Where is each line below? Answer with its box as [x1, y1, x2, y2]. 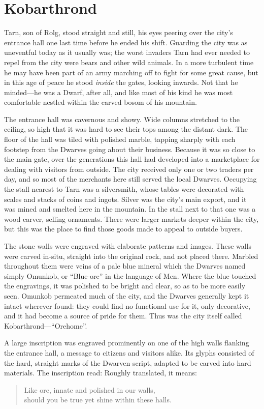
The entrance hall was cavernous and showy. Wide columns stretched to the [4, 113, 240, 124]
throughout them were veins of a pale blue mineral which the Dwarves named [4, 260, 246, 271]
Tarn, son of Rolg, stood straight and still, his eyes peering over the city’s [4, 27, 233, 38]
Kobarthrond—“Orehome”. [4, 320, 87, 331]
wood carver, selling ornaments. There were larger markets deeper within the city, [4, 213, 259, 224]
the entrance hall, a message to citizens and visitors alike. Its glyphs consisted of [4, 347, 254, 358]
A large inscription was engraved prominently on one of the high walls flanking [4, 337, 249, 348]
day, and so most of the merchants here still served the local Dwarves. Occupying [4, 173, 257, 184]
